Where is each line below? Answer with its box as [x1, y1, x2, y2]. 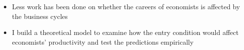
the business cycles [12, 11, 68, 21]
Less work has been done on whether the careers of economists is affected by [12, 1, 240, 11]
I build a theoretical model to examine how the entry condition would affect [12, 27, 239, 37]
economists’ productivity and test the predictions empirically [12, 36, 194, 47]
